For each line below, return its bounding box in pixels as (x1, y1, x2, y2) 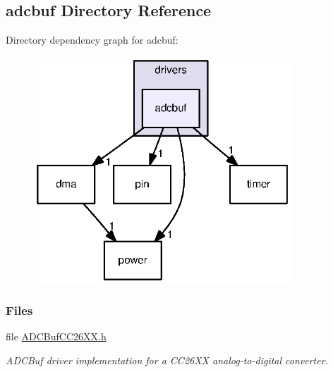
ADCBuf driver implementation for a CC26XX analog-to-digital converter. (6, 353, 328, 368)
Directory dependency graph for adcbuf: (6, 32, 178, 47)
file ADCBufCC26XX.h (6, 329, 107, 344)
